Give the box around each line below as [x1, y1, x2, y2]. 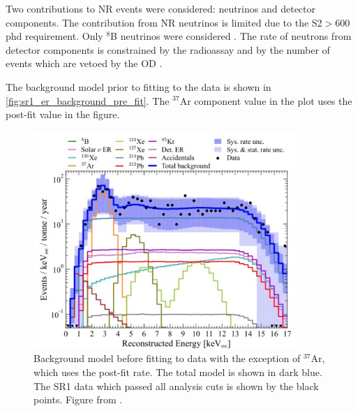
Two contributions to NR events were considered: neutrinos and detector [6, 1, 316, 15]
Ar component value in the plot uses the [179, 93, 352, 108]
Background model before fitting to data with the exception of [33, 351, 301, 366]
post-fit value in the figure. [6, 107, 120, 122]
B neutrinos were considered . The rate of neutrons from [110, 29, 352, 43]
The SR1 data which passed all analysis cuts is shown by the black [33, 378, 319, 393]
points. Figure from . [33, 392, 123, 407]
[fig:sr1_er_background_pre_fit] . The [6, 93, 170, 108]
